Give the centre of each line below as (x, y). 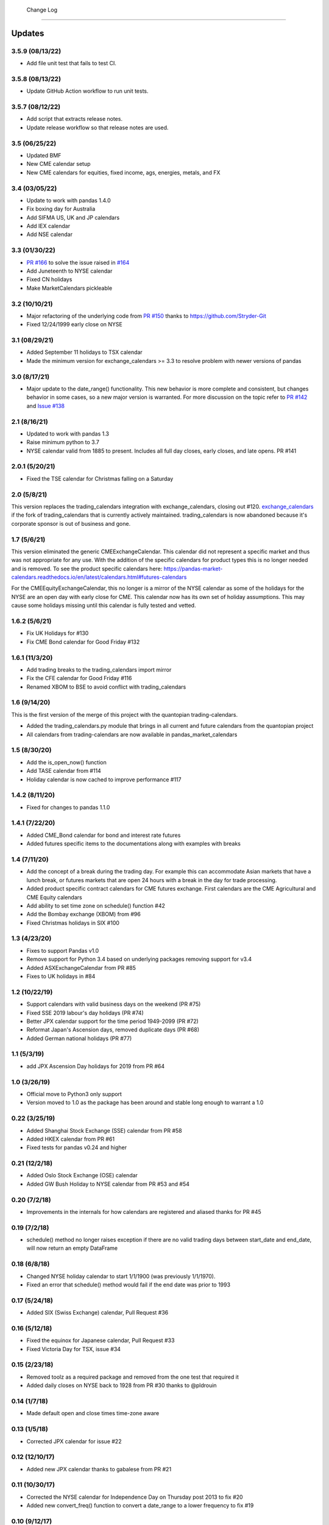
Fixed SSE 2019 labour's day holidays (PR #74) (85, 1013)
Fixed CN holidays (49, 279)
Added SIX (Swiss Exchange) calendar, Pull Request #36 (97, 1313)
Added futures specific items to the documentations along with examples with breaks (133, 844)
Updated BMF (44, 155)
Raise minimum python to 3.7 (63, 442)
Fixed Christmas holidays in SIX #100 (73, 923)
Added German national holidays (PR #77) (79, 1038)
